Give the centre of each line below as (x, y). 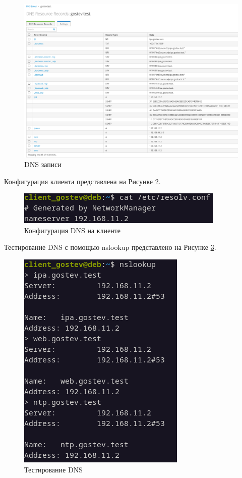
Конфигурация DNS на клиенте (73, 230)
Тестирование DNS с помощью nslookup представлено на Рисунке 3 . (110, 247)
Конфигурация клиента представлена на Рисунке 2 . (82, 181)
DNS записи (43, 164)
